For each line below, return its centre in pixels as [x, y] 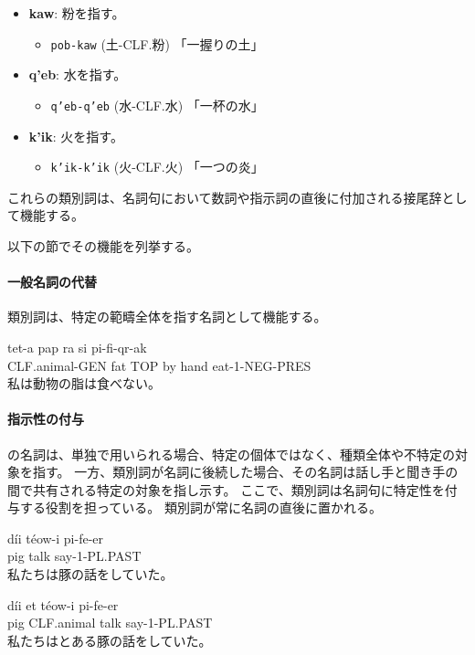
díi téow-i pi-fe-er [56, 538]
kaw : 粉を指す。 [77, 13]
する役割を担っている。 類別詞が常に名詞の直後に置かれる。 [201, 507]
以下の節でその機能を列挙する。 [103, 245]
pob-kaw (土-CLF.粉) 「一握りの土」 [157, 43]
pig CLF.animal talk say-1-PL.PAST [110, 623]
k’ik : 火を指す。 [76, 136]
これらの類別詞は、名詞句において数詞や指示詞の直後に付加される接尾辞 [225, 197]
